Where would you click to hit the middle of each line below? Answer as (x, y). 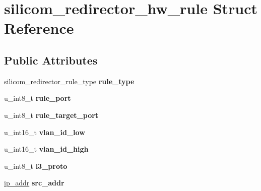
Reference (39, 28)
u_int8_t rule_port (38, 98)
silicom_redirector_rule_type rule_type (69, 81)
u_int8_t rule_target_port (51, 115)
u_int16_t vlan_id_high (46, 149)
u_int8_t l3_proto (36, 166)
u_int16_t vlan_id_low (45, 132)
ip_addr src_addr (34, 183)
